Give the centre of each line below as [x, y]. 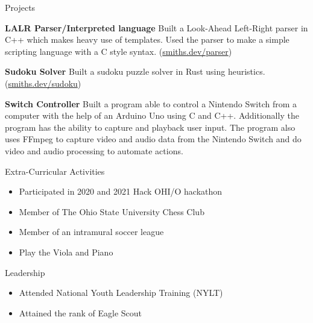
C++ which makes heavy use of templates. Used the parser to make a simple [147, 39]
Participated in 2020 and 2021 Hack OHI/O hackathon [121, 191]
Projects [20, 7]
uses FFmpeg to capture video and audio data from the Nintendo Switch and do [153, 139]
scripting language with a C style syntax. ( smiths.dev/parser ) [119, 51]
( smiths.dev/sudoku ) [43, 83]
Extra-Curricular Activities [55, 171]
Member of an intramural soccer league [91, 232]
